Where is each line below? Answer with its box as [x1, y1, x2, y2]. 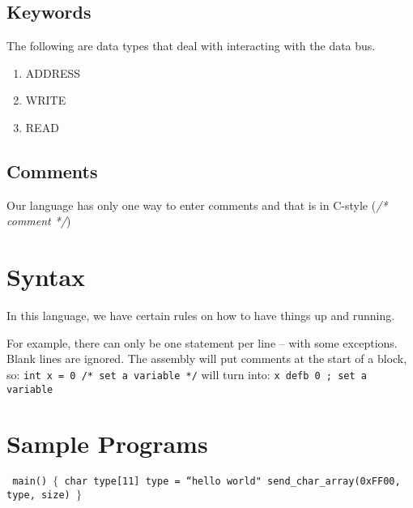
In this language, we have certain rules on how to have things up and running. [6, 307, 395, 324]
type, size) [6, 489, 70, 501]
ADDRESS [25, 64, 81, 81]
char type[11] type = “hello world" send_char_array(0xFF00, [64, 476, 401, 488]
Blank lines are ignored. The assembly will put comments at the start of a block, [6, 350, 407, 367]
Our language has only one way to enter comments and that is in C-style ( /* [6, 196, 388, 213]
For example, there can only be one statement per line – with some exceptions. [6, 334, 398, 351]
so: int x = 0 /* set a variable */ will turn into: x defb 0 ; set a [6, 365, 367, 382]
